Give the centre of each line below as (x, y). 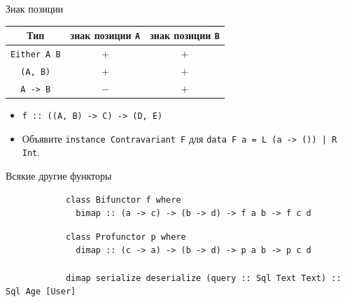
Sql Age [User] (41, 292)
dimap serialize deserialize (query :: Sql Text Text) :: (203, 278)
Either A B (36, 55)
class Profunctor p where (126, 237)
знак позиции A (105, 35)
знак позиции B (185, 35)
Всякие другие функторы (59, 175)
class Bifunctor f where (123, 200)
